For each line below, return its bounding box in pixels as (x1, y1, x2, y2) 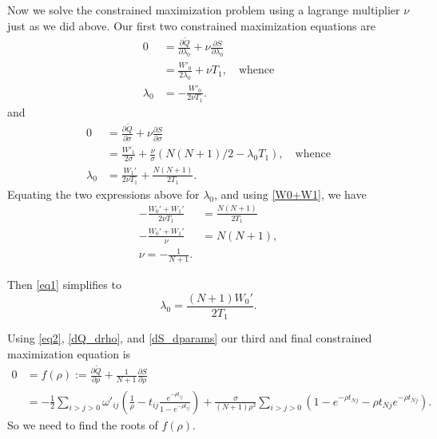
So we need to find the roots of (7, 416, 158, 433)
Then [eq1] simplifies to (7, 275, 121, 292)
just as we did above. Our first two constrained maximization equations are (7, 17, 375, 34)
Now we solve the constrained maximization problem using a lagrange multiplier (7, 2, 400, 18)
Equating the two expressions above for (7, 185, 200, 202)
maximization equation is (7, 345, 131, 362)
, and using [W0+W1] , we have (213, 185, 367, 202)
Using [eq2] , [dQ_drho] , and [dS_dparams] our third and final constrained (7, 330, 372, 346)
